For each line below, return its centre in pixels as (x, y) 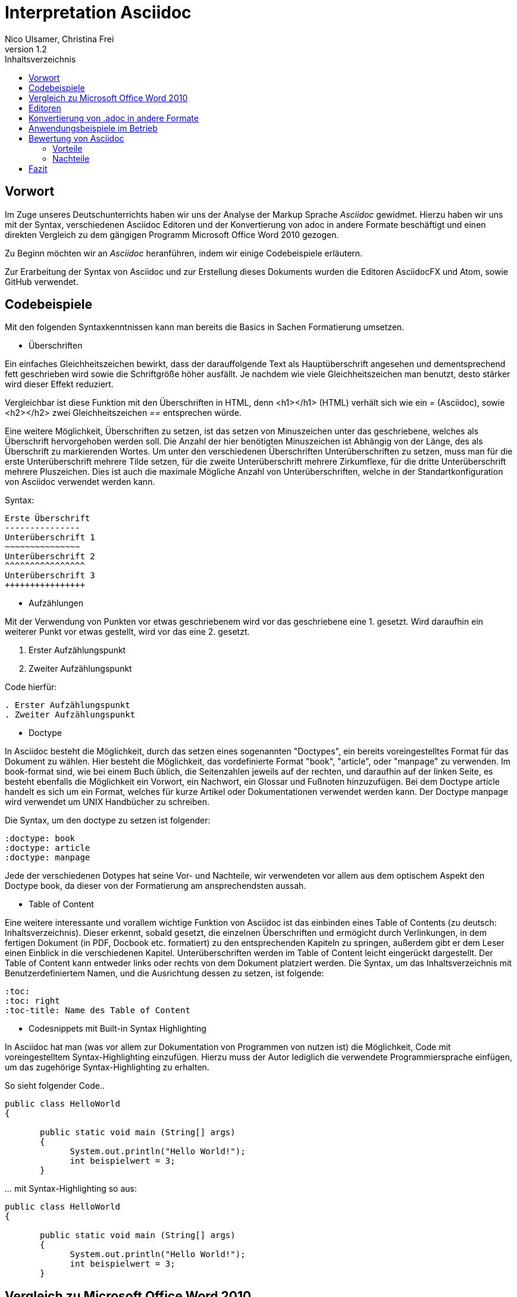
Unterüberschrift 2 (50, 557)
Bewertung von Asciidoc (76, 138)
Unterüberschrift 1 (50, 538)
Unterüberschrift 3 (50, 576)
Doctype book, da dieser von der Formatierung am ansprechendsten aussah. (156, 886)
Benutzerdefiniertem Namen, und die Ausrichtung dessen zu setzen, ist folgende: (164, 973)
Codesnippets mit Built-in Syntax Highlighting (117, 1029)
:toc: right (32, 1001)
